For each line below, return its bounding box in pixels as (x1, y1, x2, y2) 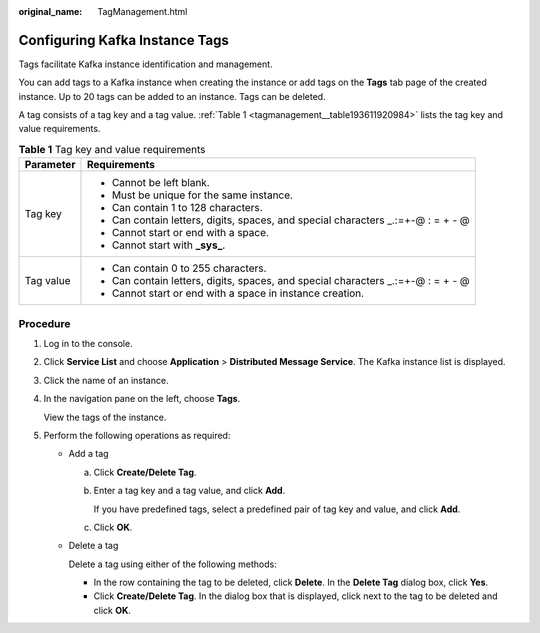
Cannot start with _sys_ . (111, 238, 226, 252)
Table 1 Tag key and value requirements (18, 143, 206, 157)
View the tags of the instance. (43, 411, 167, 423)
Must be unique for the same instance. (111, 188, 294, 202)
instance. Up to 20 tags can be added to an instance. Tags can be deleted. (18, 90, 326, 102)
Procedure (18, 316, 71, 330)
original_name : (18, 6, 83, 17)
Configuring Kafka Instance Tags (18, 31, 230, 49)
